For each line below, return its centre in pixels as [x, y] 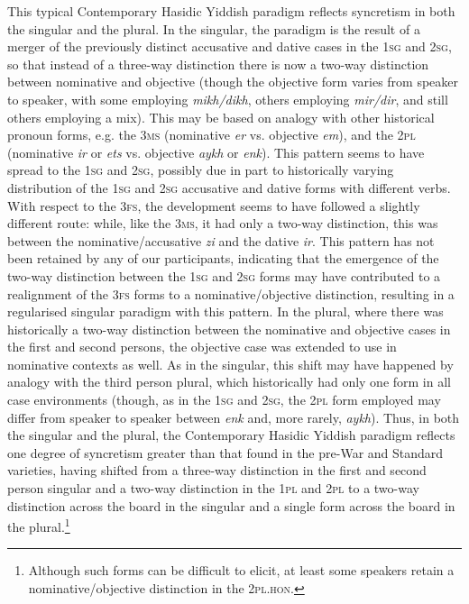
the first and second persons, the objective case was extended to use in [202, 347]
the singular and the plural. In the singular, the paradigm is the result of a [214, 28]
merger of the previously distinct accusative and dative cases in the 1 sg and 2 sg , [230, 46]
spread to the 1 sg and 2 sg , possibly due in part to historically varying [201, 170]
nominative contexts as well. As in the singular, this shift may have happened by [230, 364]
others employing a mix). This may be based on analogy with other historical [221, 117]
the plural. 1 [39, 525]
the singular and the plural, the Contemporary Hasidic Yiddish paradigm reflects [231, 435]
